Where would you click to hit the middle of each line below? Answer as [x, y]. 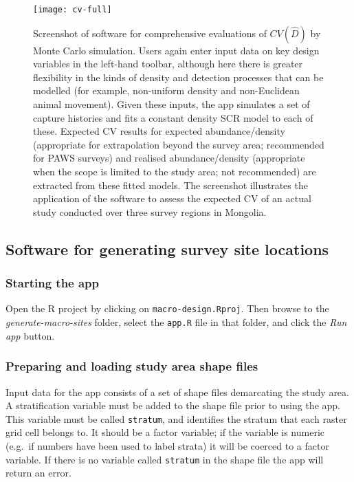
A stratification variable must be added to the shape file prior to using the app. [173, 405]
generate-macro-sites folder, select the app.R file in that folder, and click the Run [176, 322]
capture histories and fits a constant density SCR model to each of [173, 117]
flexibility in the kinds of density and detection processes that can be [178, 77]
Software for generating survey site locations [167, 249]
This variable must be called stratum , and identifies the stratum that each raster [176, 418]
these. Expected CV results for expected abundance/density [159, 131]
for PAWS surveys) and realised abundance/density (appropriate [169, 158]
